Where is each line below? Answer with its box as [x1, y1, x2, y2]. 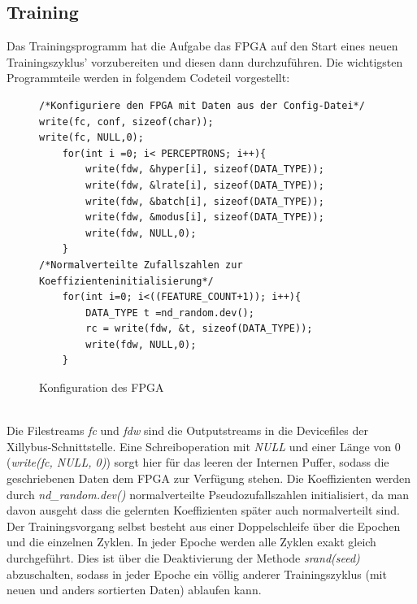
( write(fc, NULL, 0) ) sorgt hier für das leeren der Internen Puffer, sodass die [7, 454, 389, 471]
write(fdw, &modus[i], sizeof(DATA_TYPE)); [85, 211, 324, 224]
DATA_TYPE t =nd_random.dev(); [85, 306, 254, 319]
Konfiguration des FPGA [39, 379, 164, 396]
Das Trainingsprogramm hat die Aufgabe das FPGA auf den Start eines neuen [7, 37, 398, 54]
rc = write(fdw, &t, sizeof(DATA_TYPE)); [85, 323, 313, 335]
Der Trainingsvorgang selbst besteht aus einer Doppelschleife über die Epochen [7, 517, 401, 534]
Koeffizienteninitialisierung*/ [39, 275, 214, 287]
